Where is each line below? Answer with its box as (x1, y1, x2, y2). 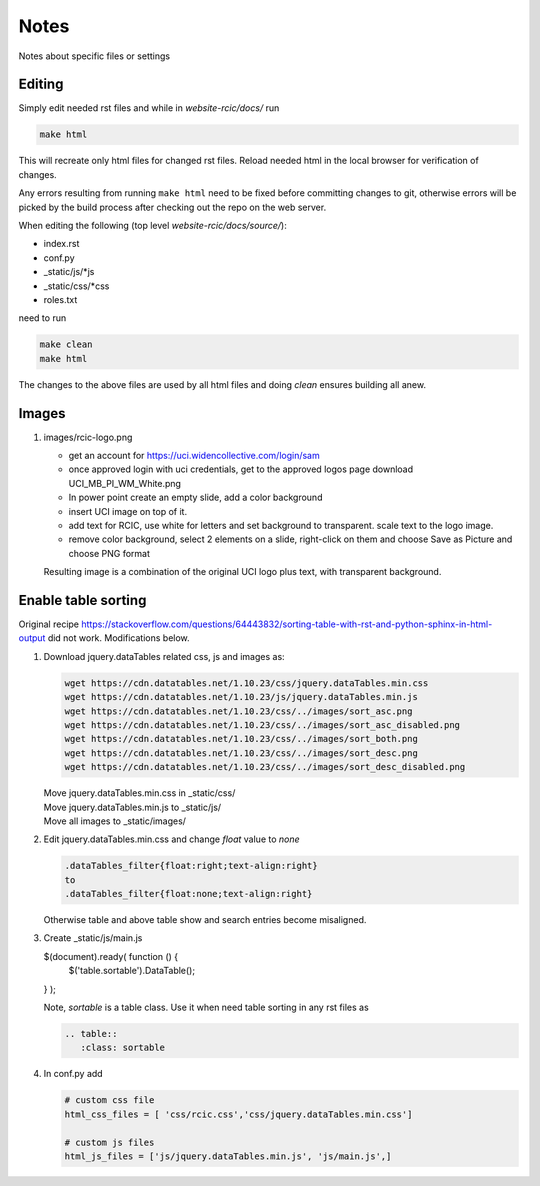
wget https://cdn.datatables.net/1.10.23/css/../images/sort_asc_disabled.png (64, 719, 460, 730)
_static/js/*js (43, 266, 95, 278)
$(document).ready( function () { (43, 950, 179, 962)
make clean (39, 339, 93, 350)
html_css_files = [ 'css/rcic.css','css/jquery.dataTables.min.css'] (64, 1108, 413, 1120)
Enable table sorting (18, 591, 147, 609)
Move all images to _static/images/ (43, 815, 187, 827)
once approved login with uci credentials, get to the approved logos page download (68, 463, 414, 475)
